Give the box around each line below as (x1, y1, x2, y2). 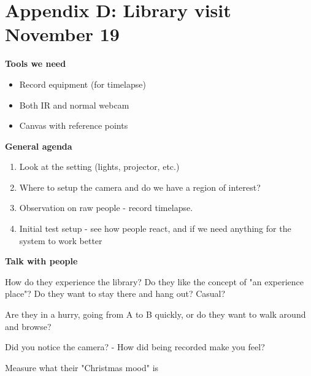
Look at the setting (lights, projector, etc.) (19, 160, 180, 173)
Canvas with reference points (19, 119, 128, 132)
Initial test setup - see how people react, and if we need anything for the (19, 222, 291, 235)
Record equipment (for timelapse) (19, 77, 146, 90)
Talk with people (5, 255, 78, 267)
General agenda (5, 139, 72, 152)
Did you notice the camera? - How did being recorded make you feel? (5, 340, 265, 353)
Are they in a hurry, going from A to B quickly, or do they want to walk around (5, 308, 306, 321)
